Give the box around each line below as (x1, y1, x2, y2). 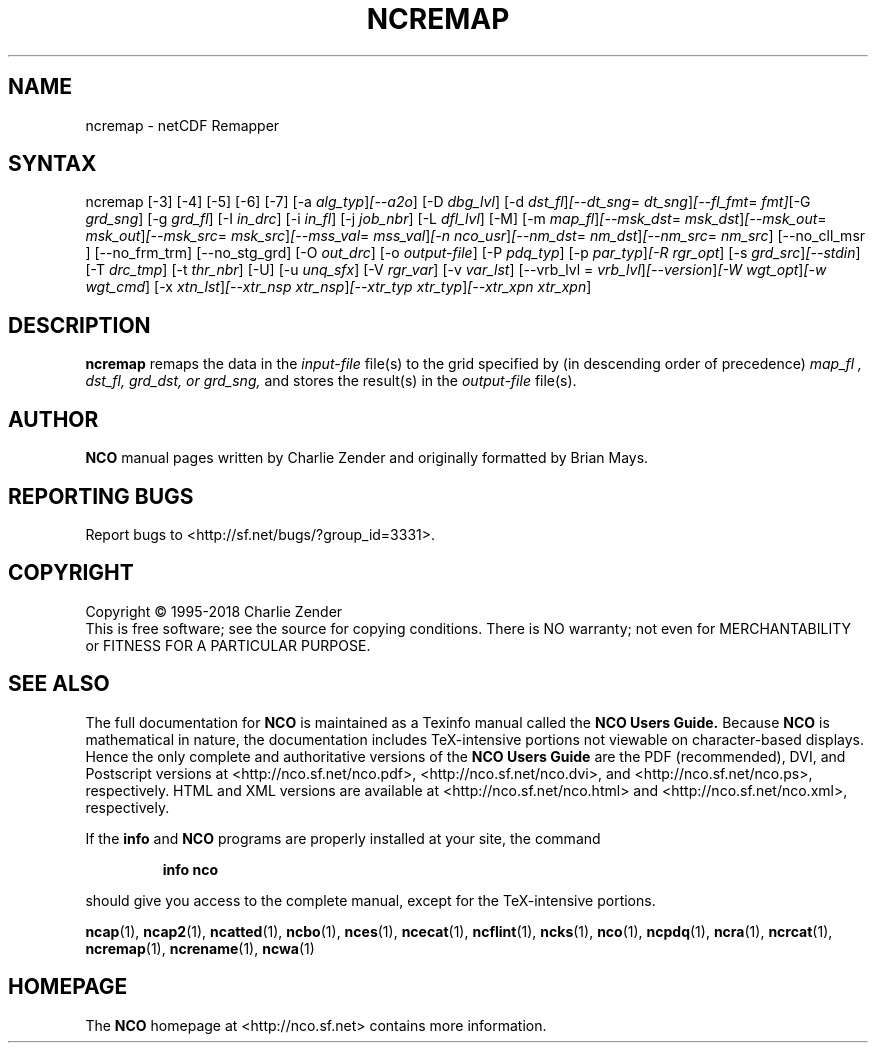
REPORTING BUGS (8, 483, 194, 509)
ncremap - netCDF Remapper (85, 116, 280, 134)
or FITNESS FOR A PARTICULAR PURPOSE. (85, 636, 371, 654)
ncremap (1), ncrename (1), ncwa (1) (85, 939, 315, 957)
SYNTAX (8, 151, 97, 177)
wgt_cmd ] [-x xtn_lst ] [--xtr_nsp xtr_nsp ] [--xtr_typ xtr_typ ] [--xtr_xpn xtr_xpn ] (85, 278, 592, 296)
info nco (162, 860, 219, 878)
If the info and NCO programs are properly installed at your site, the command (85, 829, 601, 847)
